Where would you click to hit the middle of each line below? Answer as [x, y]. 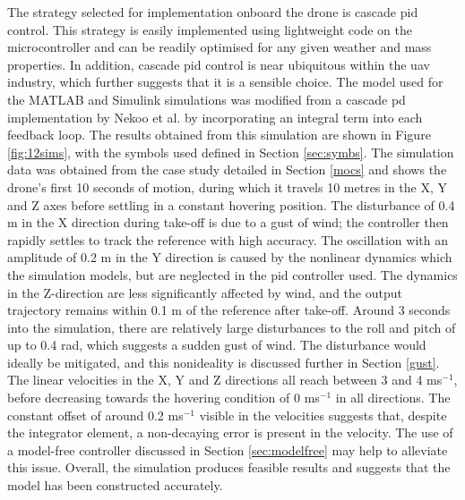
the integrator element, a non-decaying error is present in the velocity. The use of [230, 432]
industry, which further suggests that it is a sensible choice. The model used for [225, 82]
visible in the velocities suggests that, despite [323, 415]
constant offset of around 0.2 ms [95, 415]
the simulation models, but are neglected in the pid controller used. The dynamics [232, 274]
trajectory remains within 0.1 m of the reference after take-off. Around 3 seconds [229, 310]
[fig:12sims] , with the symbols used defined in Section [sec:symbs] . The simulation [231, 152]
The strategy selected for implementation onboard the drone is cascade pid [213, 12]
